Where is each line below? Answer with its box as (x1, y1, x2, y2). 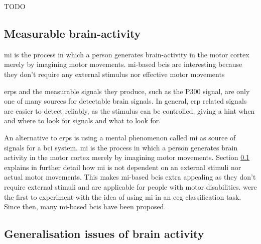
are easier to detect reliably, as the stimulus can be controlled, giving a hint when (4, 105, 255, 116)
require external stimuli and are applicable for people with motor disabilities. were (4, 181, 257, 192)
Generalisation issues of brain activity (4, 226, 204, 241)
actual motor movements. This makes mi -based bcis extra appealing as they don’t (4, 172, 256, 182)
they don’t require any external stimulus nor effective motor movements (4, 68, 225, 79)
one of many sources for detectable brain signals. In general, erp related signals (4, 96, 247, 106)
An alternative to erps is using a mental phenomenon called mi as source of (4, 132, 236, 142)
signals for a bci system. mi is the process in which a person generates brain (4, 142, 238, 152)
